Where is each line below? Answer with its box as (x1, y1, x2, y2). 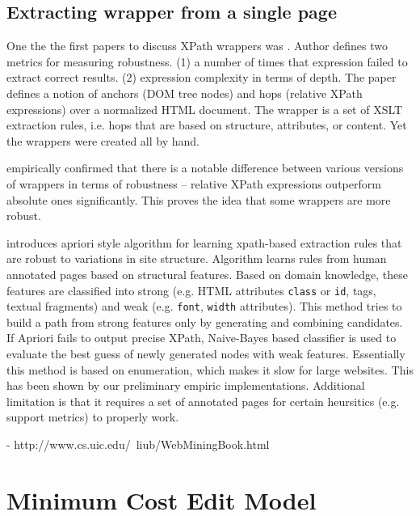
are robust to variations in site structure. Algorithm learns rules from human (6, 250, 387, 267)
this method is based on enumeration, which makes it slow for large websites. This (6, 361, 414, 378)
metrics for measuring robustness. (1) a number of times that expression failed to (6, 53, 408, 70)
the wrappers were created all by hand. (6, 132, 200, 149)
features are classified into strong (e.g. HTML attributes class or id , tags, (6, 281, 376, 298)
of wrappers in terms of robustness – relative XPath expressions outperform (6, 175, 381, 192)
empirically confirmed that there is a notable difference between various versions (6, 159, 404, 176)
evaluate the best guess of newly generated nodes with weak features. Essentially (6, 345, 405, 362)
